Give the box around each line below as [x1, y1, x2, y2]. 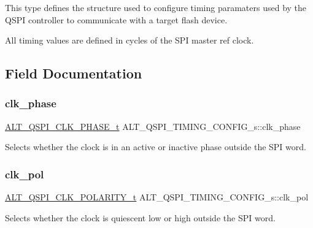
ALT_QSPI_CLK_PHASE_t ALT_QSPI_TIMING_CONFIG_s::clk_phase [5, 120, 301, 132]
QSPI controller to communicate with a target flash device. [5, 13, 228, 26]
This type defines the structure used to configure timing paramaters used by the [5, 1, 307, 13]
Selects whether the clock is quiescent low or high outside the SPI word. [5, 211, 276, 224]
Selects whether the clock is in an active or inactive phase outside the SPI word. [5, 140, 306, 153]
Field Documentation [5, 64, 142, 83]
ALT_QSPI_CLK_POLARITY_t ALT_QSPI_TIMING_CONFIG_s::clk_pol [5, 191, 309, 203]
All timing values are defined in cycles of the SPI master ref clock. [5, 34, 254, 47]
